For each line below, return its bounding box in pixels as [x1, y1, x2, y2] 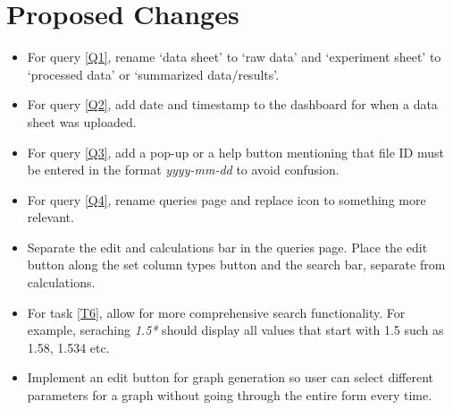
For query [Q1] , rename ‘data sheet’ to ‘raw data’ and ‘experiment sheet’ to [27, 47, 441, 66]
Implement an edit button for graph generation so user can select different [27, 368, 434, 387]
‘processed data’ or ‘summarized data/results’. [27, 64, 280, 83]
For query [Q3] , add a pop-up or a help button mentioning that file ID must [27, 142, 444, 161]
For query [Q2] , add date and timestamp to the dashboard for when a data [27, 95, 438, 114]
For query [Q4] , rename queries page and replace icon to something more [27, 190, 426, 209]
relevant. [27, 208, 74, 226]
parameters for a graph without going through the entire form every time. [27, 386, 432, 405]
